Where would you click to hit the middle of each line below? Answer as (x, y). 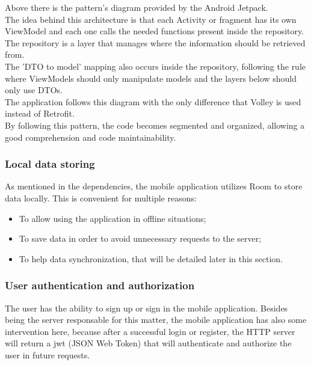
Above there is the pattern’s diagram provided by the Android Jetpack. (137, 7)
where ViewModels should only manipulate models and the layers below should (151, 78)
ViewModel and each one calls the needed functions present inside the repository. (155, 31)
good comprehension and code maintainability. (91, 137)
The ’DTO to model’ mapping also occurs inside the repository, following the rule (155, 66)
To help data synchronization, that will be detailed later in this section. (151, 258)
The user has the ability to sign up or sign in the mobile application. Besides (146, 308)
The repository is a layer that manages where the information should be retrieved (155, 42)
